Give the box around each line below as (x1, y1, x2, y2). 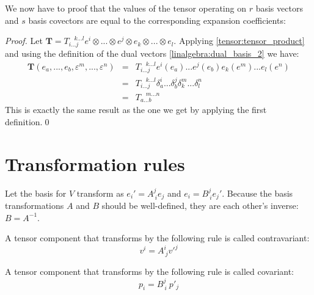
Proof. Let (5, 34, 43, 47)
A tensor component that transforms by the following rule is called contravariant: (5, 231, 310, 244)
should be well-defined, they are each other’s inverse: (101, 199, 299, 212)
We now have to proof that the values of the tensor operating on (5, 2, 246, 14)
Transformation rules (5, 151, 185, 176)
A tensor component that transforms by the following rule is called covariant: (5, 265, 294, 278)
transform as (76, 186, 124, 199)
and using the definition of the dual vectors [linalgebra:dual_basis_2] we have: (5, 46, 299, 59)
